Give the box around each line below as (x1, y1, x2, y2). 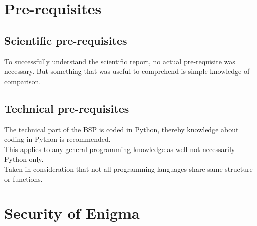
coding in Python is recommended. (4, 134, 111, 144)
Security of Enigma (4, 203, 140, 223)
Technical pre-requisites (4, 100, 130, 116)
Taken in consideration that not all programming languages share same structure (4, 163, 253, 174)
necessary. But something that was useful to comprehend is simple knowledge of (4, 66, 250, 77)
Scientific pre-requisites (4, 32, 127, 48)
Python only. (4, 154, 44, 164)
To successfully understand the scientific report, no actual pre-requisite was (4, 56, 235, 66)
